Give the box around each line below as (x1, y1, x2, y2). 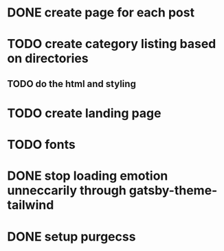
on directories (7, 51, 89, 67)
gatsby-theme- (128, 183, 218, 198)
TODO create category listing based (7, 36, 216, 52)
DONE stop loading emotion (7, 168, 168, 184)
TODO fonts (7, 137, 76, 152)
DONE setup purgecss (7, 228, 136, 244)
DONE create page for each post (7, 5, 194, 21)
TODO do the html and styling (7, 77, 136, 90)
